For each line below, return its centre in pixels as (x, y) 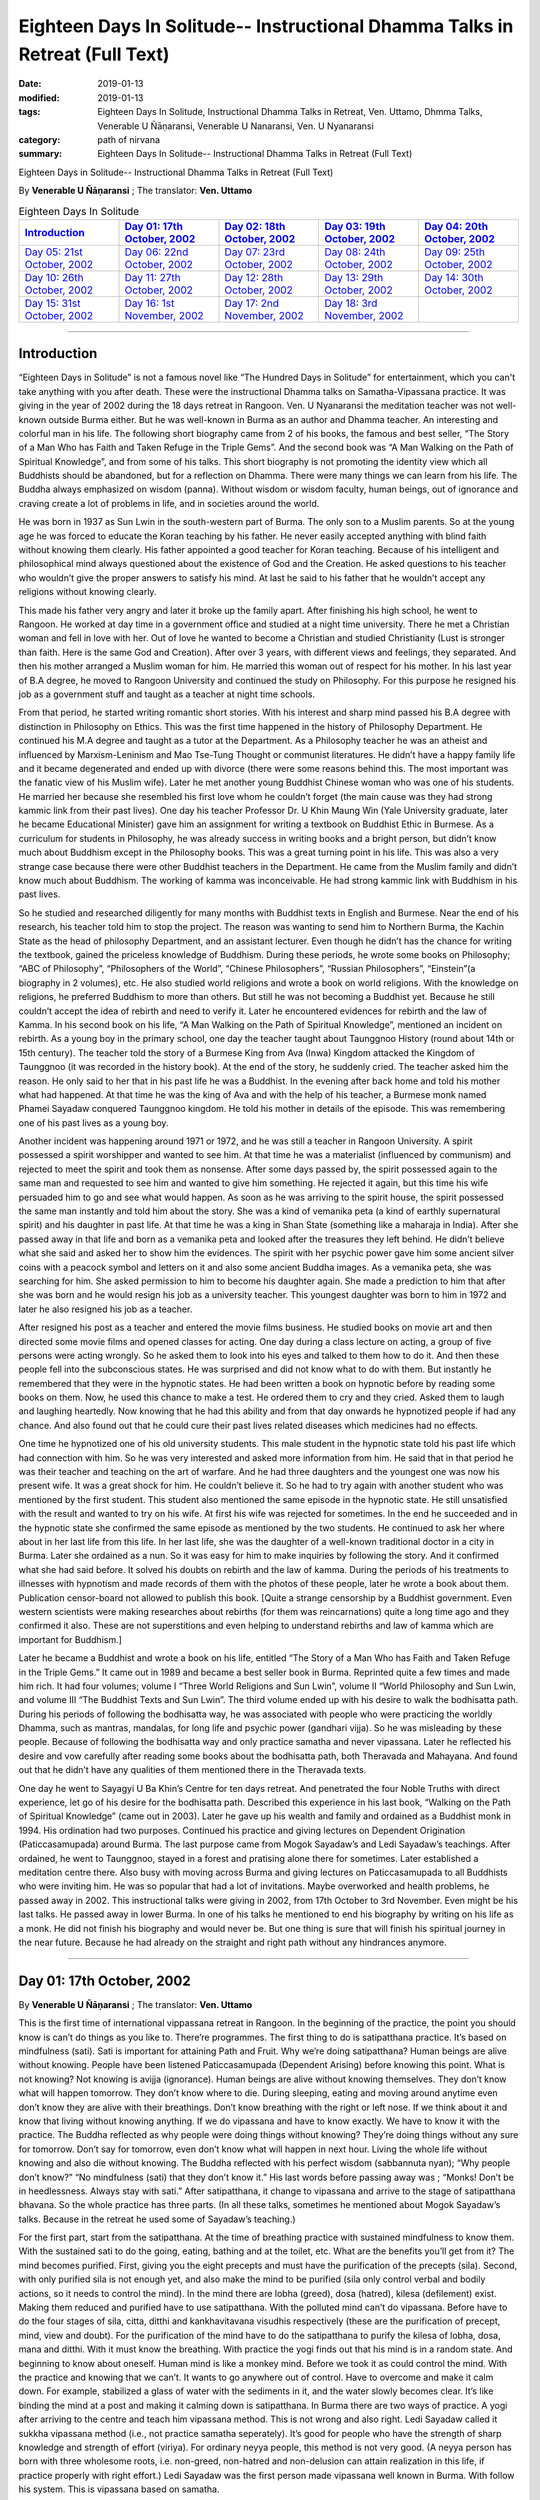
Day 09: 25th (454, 252)
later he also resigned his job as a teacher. (105, 1309)
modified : (39, 97)
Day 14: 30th (453, 277)
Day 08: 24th (355, 252)
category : (39, 139)
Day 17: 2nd (252, 303)
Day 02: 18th (255, 226)
